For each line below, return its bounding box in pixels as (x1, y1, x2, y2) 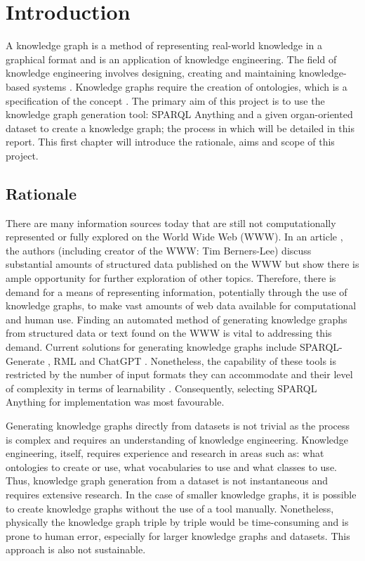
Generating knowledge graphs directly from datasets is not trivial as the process (6, 418, 350, 432)
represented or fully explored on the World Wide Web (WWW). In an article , (6, 229, 343, 244)
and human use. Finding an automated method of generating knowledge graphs (6, 311, 347, 326)
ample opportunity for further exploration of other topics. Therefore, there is (6, 271, 336, 285)
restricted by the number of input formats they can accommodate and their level (6, 367, 353, 382)
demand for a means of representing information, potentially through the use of (6, 284, 347, 299)
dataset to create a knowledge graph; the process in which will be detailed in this (6, 120, 355, 135)
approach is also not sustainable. (6, 542, 146, 557)
